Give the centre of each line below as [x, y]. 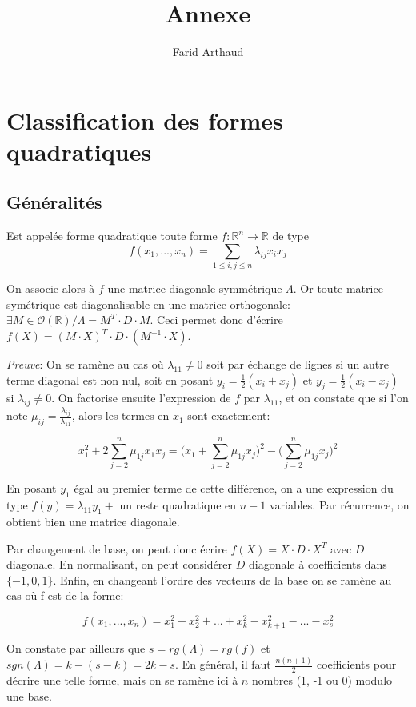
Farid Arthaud [208, 52]
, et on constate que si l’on [344, 398]
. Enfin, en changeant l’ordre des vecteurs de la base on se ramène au [222, 579]
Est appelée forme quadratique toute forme [112, 236]
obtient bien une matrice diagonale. [93, 521]
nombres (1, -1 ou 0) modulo [322, 679]
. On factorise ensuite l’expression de [141, 398]
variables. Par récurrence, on [339, 505]
